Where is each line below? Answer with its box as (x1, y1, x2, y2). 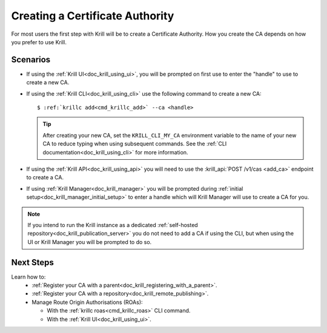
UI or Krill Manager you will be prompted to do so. (27, 238, 152, 245)
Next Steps (11, 257, 54, 268)
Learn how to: (11, 273, 46, 280)
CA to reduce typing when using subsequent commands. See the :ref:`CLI (42, 140, 227, 148)
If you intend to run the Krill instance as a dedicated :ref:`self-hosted (27, 221, 198, 228)
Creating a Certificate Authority (11, 9, 174, 22)
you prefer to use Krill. (11, 38, 67, 45)
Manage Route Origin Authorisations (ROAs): (31, 298, 143, 306)
